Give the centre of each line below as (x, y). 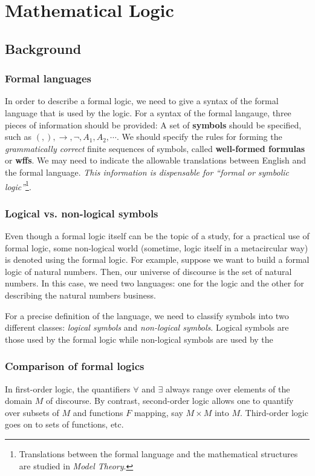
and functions (98, 412)
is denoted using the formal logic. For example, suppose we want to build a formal (157, 259)
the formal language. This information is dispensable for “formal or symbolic (147, 172)
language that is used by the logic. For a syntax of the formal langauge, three (148, 112)
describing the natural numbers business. (80, 295)
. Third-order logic (274, 412)
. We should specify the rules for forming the (199, 137)
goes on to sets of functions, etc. (64, 424)
